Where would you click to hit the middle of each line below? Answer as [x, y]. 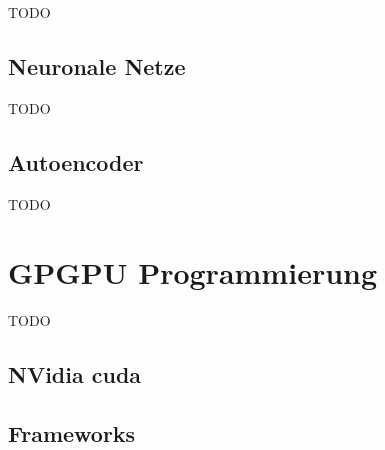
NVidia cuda [75, 374]
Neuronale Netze [97, 65]
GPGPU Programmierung [193, 272]
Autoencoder [76, 161]
